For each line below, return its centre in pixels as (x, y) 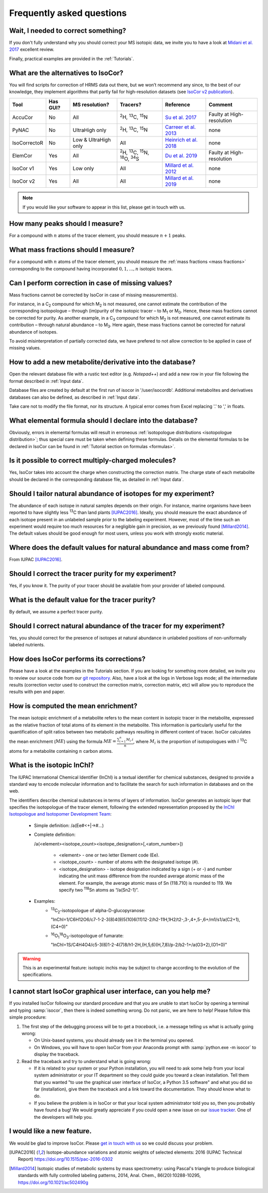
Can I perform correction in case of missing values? (91, 283)
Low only (83, 168)
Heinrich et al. (181, 139)
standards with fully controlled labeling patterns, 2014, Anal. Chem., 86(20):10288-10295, (109, 1176)
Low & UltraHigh (92, 139)
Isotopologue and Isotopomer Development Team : (60, 814)
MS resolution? (91, 105)
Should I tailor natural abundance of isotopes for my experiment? (112, 494)
